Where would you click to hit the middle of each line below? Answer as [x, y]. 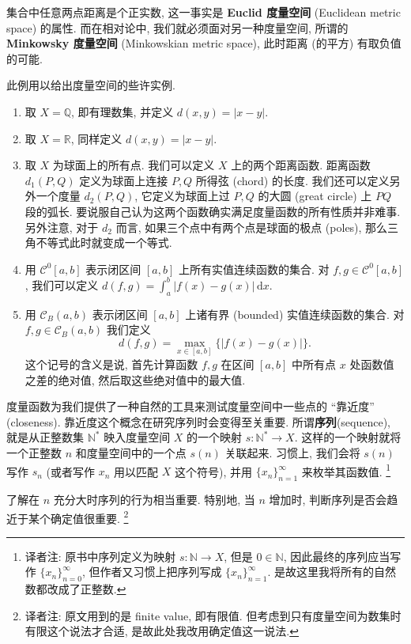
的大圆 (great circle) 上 [315, 196]
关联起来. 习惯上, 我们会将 [292, 452]
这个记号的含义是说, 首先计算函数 [111, 364]
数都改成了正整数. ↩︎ [75, 589]
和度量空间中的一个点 [131, 452]
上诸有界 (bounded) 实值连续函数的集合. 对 [295, 314]
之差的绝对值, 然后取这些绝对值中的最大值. [135, 379]
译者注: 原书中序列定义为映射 [100, 556]
